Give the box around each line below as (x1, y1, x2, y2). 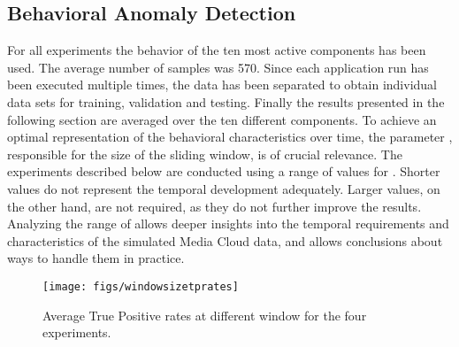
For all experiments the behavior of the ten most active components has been (7, 41, 426, 59)
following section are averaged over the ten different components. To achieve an (7, 110, 437, 128)
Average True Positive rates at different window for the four (42, 305, 367, 324)
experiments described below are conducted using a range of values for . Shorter (7, 162, 440, 181)
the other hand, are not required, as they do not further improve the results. (7, 197, 422, 215)
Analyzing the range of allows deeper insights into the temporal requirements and (7, 214, 449, 233)
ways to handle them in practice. (7, 249, 185, 267)
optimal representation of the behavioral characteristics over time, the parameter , (7, 127, 453, 146)
